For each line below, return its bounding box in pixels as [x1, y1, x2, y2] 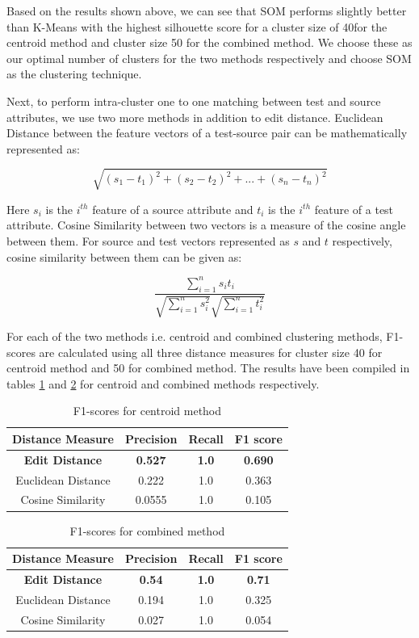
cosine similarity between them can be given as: [6, 248, 242, 265]
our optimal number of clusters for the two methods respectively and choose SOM [6, 49, 412, 66]
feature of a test [314, 200, 394, 217]
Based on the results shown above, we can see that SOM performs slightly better [6, 2, 407, 19]
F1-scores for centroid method [73, 402, 222, 419]
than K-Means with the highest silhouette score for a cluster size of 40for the [6, 18, 388, 35]
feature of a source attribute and [92, 200, 253, 217]
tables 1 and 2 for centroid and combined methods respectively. [6, 375, 320, 392]
